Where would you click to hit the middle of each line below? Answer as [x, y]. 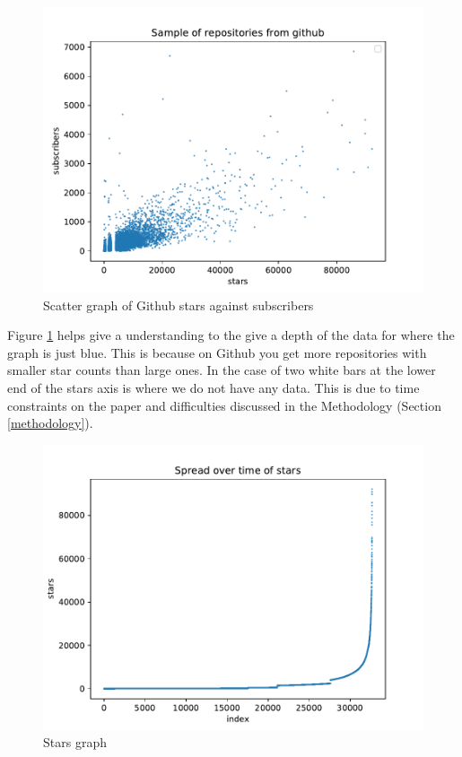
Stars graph [75, 742]
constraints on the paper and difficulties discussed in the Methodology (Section [224, 405]
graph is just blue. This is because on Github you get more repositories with [217, 352]
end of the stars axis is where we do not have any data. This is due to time [214, 387]
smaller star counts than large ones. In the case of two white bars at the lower [222, 370]
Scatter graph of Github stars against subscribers [179, 305]
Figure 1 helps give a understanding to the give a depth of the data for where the [231, 335]
